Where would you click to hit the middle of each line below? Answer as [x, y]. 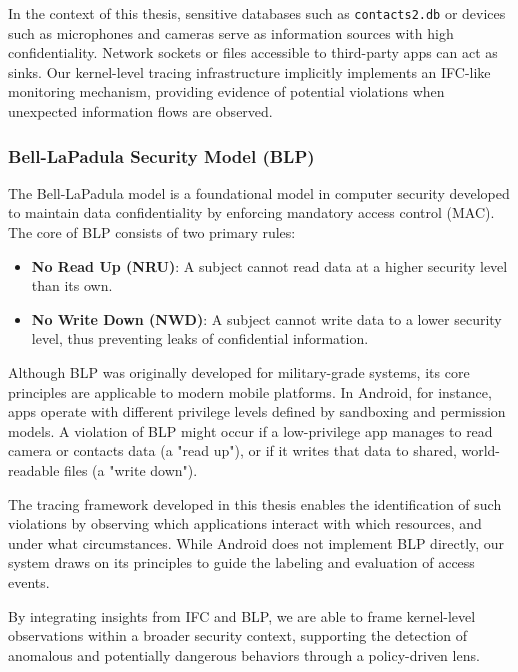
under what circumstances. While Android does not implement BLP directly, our [256, 542]
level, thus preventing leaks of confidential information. [200, 338]
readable [34, 469]
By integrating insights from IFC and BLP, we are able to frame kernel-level [242, 615]
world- [481, 450]
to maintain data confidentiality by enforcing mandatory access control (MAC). [251, 212]
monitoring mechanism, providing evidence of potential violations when [226, 91]
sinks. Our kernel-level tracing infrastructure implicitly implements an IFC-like [249, 71]
